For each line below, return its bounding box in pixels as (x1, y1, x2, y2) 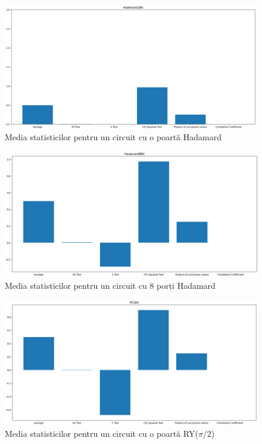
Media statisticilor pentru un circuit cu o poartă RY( (5, 427, 198, 440)
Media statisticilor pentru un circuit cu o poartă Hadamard (5, 131, 222, 143)
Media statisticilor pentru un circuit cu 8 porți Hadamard (5, 279, 216, 291)
